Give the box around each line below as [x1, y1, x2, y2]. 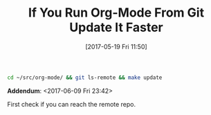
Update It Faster [68, 19, 164, 35]
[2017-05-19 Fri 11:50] [85, 42, 147, 51]
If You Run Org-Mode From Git [28, 5, 205, 21]
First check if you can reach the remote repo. [7, 100, 136, 108]
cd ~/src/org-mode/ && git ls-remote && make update [7, 74, 163, 81]
